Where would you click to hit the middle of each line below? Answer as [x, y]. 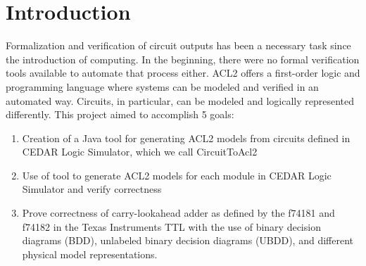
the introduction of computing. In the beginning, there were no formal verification [183, 59]
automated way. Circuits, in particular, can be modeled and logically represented [180, 100]
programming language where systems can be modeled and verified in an [162, 86]
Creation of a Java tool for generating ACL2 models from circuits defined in [186, 138]
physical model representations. [90, 254]
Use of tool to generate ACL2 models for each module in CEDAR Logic [177, 175]
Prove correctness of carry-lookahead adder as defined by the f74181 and [178, 213]
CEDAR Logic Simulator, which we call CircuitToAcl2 [140, 152]
